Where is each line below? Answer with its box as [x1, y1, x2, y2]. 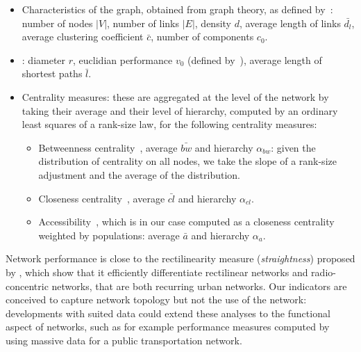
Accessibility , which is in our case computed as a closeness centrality [38, 214, 335, 229]
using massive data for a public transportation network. [6, 333, 242, 347]
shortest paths [22, 66, 83, 81]
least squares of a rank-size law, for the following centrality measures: [22, 117, 317, 131]
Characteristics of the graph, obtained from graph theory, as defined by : [22, 2, 333, 16]
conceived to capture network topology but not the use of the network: [6, 292, 307, 307]
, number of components [151, 29, 254, 44]
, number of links [107, 15, 180, 30]
